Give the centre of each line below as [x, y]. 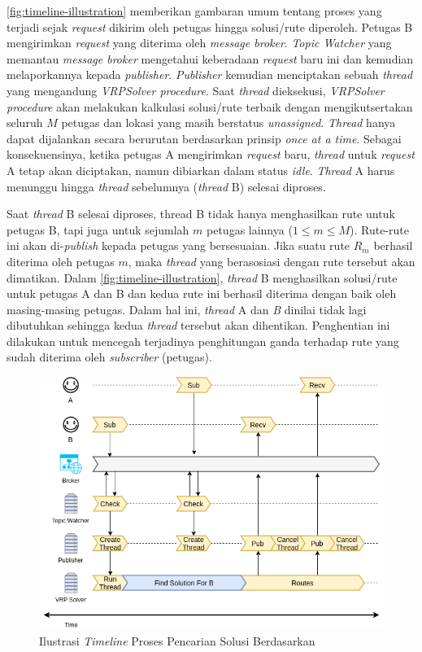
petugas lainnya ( [250, 229]
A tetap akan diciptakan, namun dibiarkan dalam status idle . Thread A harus [201, 170]
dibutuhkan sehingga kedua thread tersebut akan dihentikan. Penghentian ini [198, 325]
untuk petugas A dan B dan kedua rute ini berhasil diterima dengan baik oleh [202, 293]
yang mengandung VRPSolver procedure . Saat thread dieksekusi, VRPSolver [196, 90]
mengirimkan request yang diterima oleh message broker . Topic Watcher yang [199, 43]
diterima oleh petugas [61, 261]
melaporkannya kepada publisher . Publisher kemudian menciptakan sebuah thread [210, 74]
